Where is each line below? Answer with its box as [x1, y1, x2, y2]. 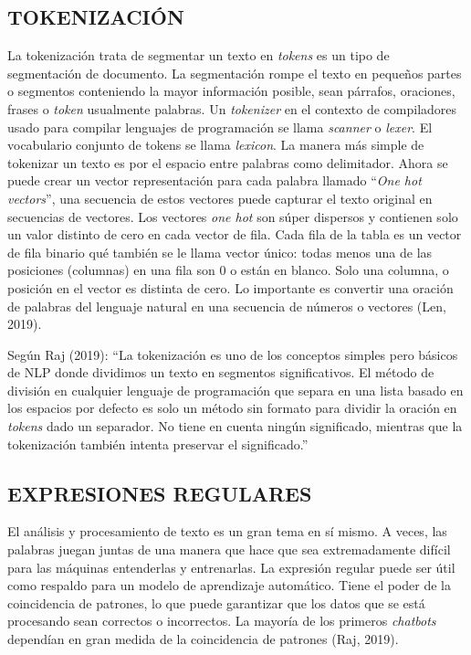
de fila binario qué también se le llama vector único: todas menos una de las [7, 242, 433, 261]
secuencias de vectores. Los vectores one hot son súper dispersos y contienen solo [7, 206, 458, 226]
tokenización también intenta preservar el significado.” [7, 434, 309, 453]
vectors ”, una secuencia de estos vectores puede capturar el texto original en [7, 188, 433, 207]
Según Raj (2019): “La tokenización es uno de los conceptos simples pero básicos [7, 344, 458, 364]
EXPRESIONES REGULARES [7, 479, 312, 507]
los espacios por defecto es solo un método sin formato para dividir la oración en [7, 398, 457, 417]
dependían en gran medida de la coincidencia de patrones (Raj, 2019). [7, 629, 399, 649]
